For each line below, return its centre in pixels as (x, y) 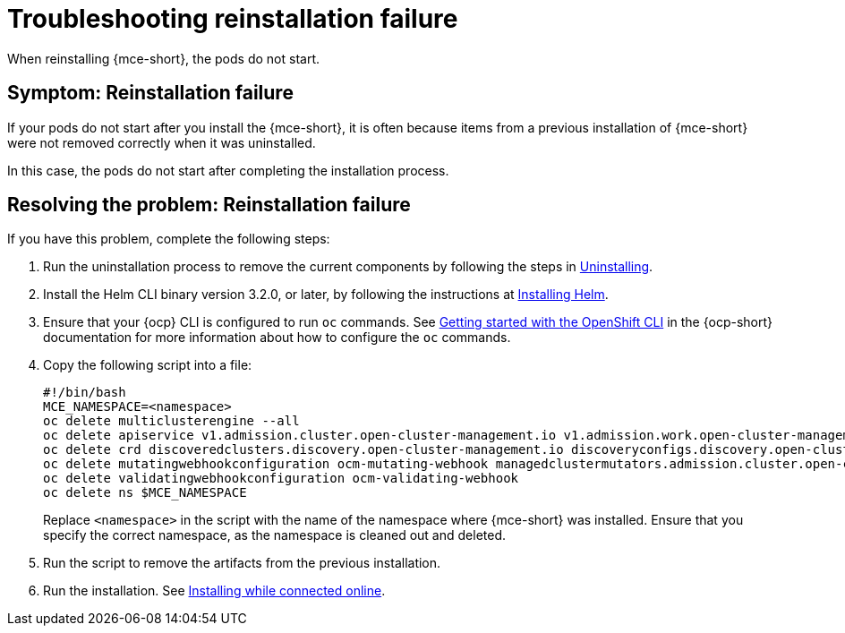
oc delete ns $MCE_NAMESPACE (145, 493)
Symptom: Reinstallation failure (150, 93)
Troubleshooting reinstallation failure (233, 19)
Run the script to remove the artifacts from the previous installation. (242, 563)
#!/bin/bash (85, 393)
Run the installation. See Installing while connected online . (214, 591)
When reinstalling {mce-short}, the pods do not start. (163, 58)
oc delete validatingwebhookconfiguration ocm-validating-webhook (281, 479)
